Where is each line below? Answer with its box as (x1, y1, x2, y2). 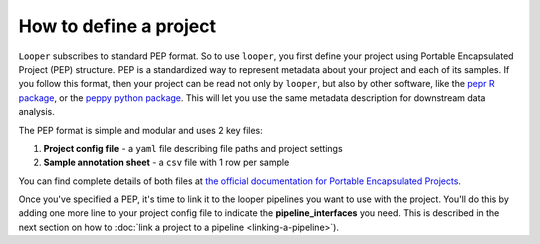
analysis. (18, 106, 55, 118)
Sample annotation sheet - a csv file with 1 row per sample (43, 156, 290, 169)
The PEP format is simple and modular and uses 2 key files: (18, 124, 264, 136)
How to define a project (18, 15, 217, 37)
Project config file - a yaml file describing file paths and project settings (43, 142, 344, 154)
